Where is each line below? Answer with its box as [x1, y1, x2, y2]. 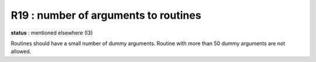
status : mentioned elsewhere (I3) [11, 29, 93, 36]
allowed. [11, 48, 32, 55]
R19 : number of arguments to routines [11, 9, 201, 22]
